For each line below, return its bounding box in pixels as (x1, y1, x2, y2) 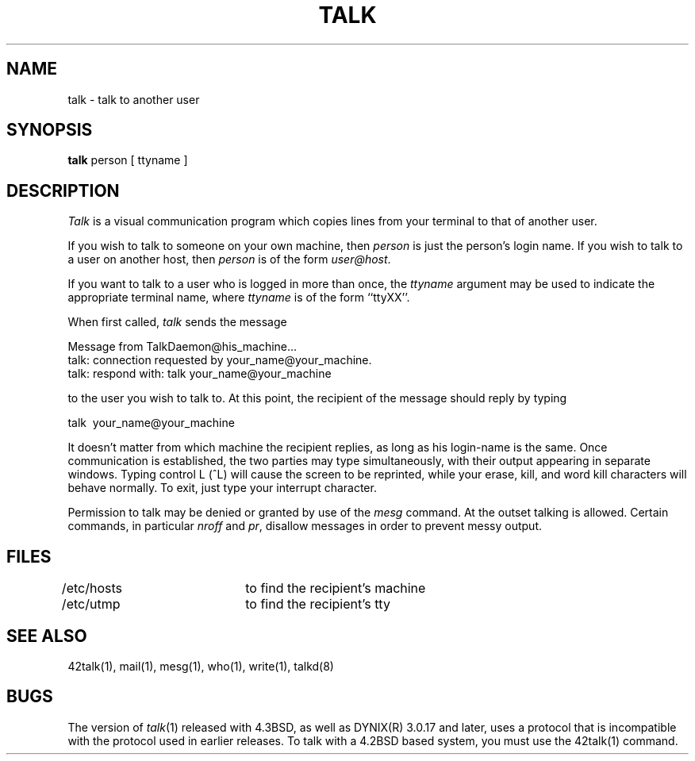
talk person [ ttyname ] (67, 153, 188, 167)
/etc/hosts (61, 580, 122, 597)
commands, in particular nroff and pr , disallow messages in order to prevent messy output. (67, 519, 542, 533)
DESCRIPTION (6, 180, 120, 201)
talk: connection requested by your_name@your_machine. (67, 353, 372, 367)
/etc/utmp (61, 596, 121, 613)
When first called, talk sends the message (67, 315, 287, 329)
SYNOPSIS (6, 120, 93, 140)
